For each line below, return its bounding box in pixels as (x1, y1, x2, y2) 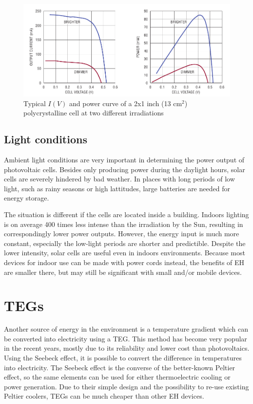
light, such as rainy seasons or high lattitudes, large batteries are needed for (4, 183, 230, 193)
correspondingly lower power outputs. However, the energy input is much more (4, 228, 239, 239)
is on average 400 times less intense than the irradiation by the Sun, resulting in (4, 219, 243, 229)
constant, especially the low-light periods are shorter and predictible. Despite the (4, 238, 246, 248)
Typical (23, 98, 46, 108)
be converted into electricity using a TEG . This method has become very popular (4, 333, 247, 343)
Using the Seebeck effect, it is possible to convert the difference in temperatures (4, 353, 242, 363)
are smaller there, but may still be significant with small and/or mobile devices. (4, 267, 242, 277)
